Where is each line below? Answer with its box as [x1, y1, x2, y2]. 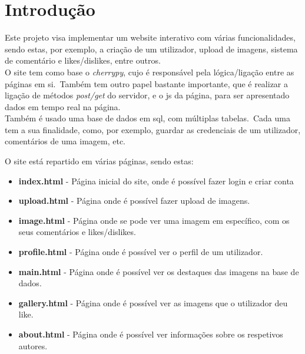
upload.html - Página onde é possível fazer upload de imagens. [18, 194, 250, 207]
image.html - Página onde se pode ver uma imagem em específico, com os [18, 214, 290, 226]
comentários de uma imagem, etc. [5, 135, 126, 147]
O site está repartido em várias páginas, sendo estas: [5, 155, 194, 167]
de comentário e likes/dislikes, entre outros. [5, 54, 161, 67]
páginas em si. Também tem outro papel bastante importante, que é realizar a [5, 77, 289, 90]
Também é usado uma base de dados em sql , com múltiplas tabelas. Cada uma [5, 112, 290, 124]
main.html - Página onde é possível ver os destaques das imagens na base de [18, 265, 299, 277]
